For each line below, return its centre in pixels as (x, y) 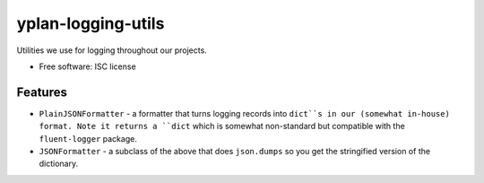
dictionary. (59, 164)
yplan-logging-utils (91, 23)
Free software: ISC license (87, 66)
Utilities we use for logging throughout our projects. (112, 50)
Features (42, 92)
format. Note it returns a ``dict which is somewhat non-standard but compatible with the (222, 126)
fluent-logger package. (88, 138)
